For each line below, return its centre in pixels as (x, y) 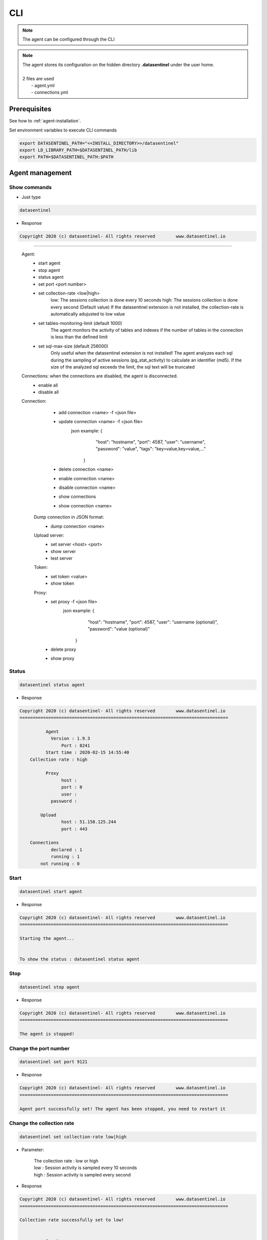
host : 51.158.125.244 (89, 822)
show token (62, 583)
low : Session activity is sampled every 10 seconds (86, 1168)
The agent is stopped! (47, 1034)
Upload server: (49, 535)
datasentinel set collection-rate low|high (73, 1137)
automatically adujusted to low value (88, 314)
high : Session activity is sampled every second (82, 1175)
